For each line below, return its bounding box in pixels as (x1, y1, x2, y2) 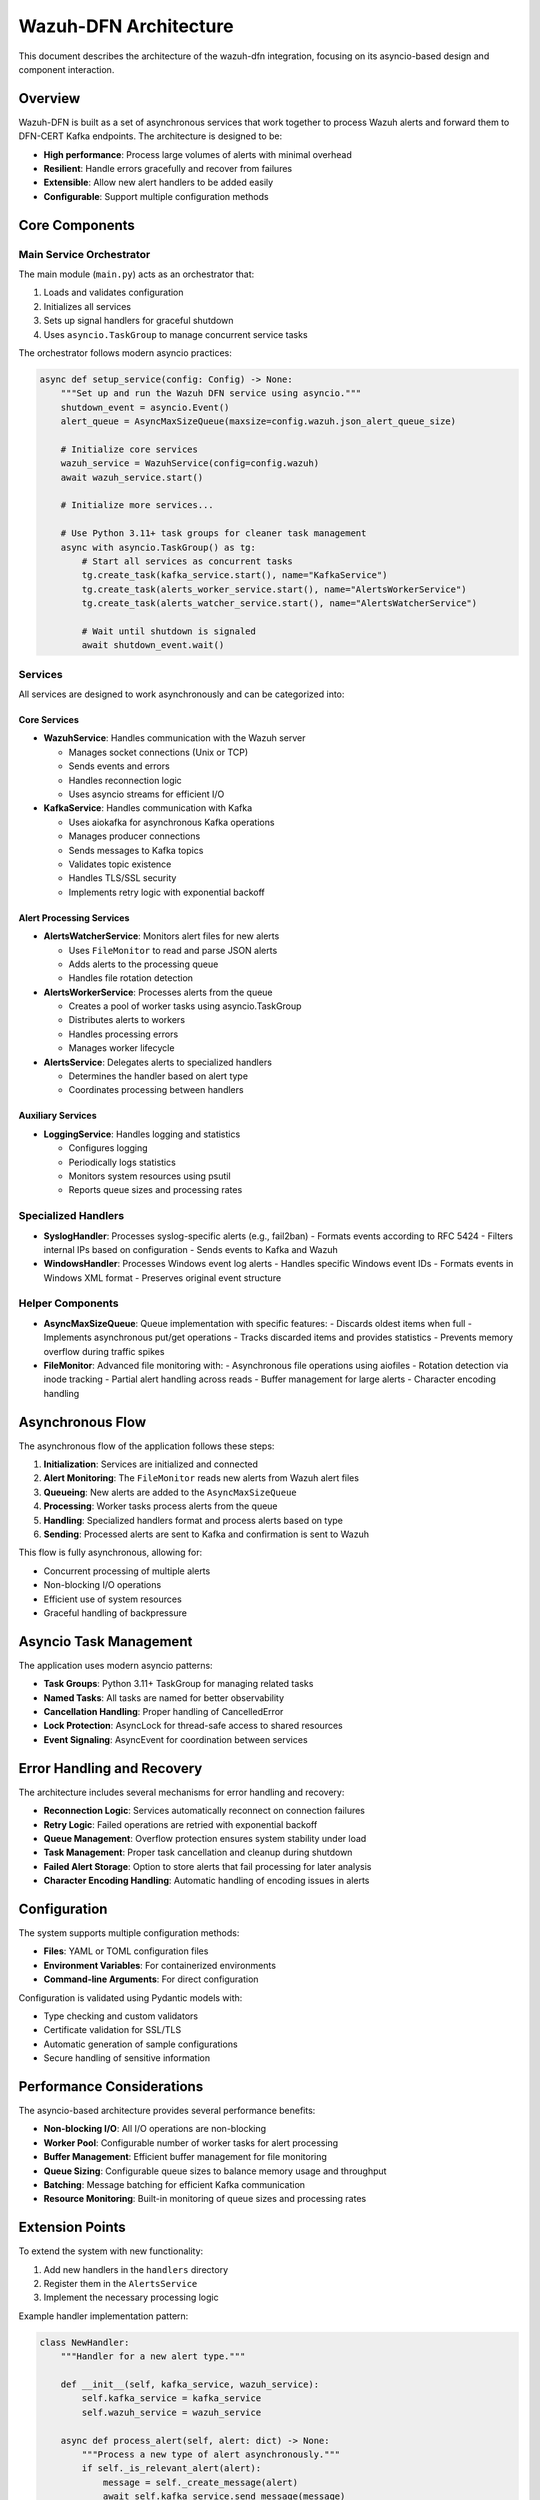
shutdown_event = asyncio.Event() (60, 401, 230, 413)
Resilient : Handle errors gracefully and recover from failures (43, 163, 293, 175)
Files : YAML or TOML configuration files (43, 1945, 209, 1957)
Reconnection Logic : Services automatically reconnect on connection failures (43, 1805, 365, 1817)
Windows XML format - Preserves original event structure (43, 1271, 282, 1284)
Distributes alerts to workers (68, 1014, 185, 1026)
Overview (18, 90, 81, 107)
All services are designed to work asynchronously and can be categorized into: (18, 688, 345, 700)
